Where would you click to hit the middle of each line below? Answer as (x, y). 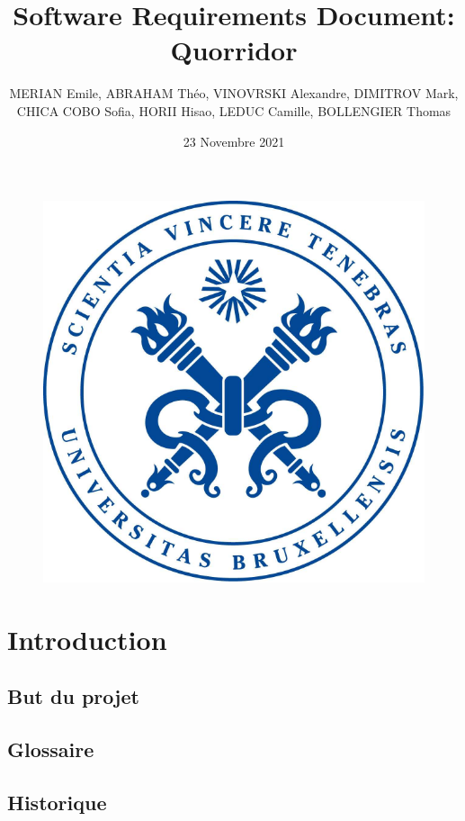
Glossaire (51, 749)
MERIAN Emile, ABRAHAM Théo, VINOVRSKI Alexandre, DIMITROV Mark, (234, 93)
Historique (57, 803)
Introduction (87, 639)
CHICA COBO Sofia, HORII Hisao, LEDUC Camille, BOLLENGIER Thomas (234, 110)
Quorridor (234, 50)
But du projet (73, 696)
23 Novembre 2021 (234, 141)
